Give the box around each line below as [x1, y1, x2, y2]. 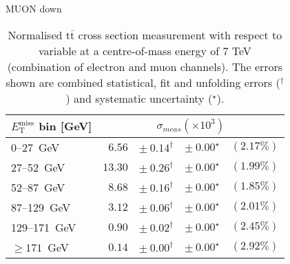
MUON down [6, 1, 62, 15]
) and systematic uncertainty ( [65, 90, 213, 106]
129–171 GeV [11, 219, 76, 235]
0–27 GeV [11, 139, 60, 155]
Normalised [8, 26, 63, 43]
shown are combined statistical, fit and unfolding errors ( [6, 74, 280, 90]
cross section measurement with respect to [78, 26, 282, 43]
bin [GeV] [39, 118, 92, 134]
